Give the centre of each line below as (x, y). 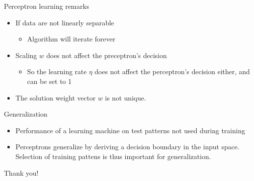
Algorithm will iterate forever (71, 39)
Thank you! (21, 172)
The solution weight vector (56, 97)
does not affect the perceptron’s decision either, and (172, 71)
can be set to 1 (49, 81)
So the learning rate (57, 71)
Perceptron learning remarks (46, 6)
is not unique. (126, 97)
